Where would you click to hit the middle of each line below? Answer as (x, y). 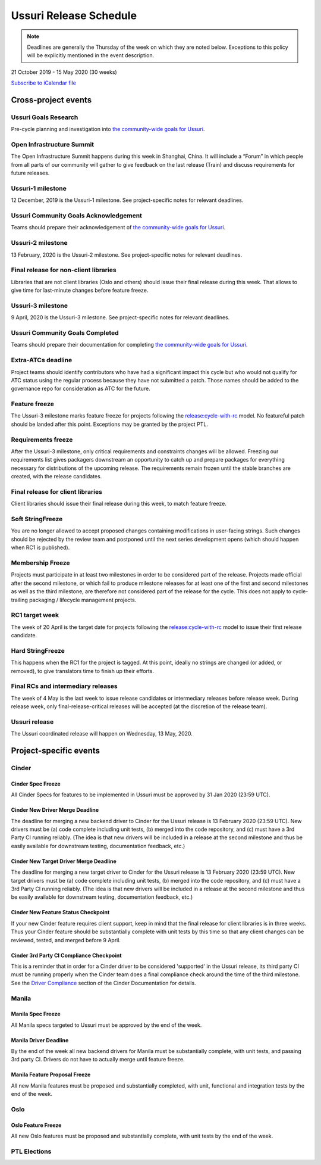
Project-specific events (56, 751)
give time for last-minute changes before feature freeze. (80, 290)
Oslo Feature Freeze (36, 1125)
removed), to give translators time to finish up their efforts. (83, 671)
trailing (19, 600)
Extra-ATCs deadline (42, 360)
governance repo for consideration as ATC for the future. (81, 389)
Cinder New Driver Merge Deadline (55, 810)
